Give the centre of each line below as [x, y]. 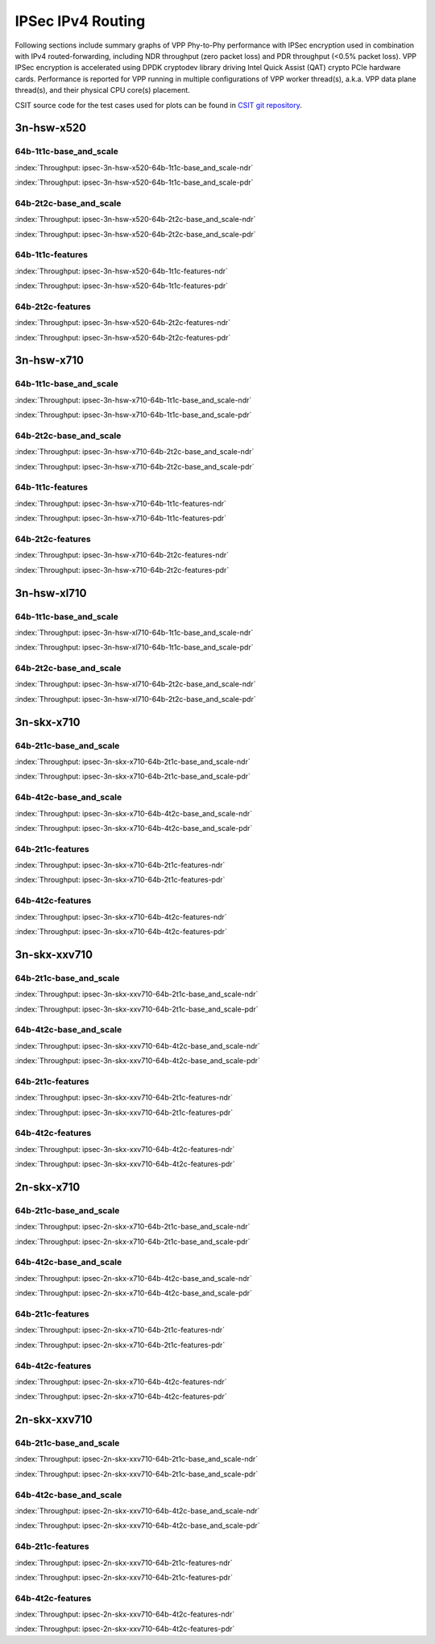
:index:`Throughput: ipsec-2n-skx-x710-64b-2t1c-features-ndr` [120, 1330]
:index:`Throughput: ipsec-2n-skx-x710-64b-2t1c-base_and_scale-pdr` [133, 1241]
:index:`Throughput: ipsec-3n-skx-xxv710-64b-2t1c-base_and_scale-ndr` [137, 994]
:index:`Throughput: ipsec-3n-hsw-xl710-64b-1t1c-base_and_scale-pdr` [134, 647]
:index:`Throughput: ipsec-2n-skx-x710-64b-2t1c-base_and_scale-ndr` [133, 1227]
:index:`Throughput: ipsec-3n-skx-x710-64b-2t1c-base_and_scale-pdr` [133, 776]
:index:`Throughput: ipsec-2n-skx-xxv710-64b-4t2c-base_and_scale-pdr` [138, 1525]
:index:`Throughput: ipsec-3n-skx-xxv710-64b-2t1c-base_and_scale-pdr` [137, 1009]
